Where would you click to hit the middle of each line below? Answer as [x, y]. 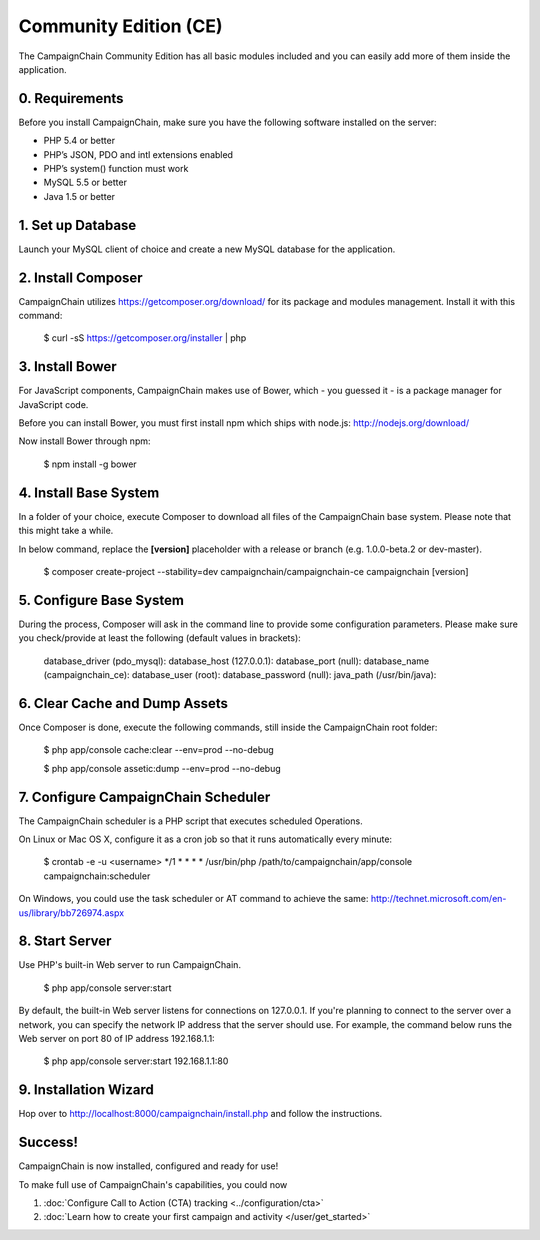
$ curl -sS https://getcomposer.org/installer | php [145, 338]
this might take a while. [66, 531]
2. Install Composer [81, 277]
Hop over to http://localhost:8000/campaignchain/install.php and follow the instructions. [200, 1114]
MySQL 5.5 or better [85, 182]
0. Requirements [71, 98]
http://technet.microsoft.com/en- [438, 899]
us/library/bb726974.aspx [71, 912]
